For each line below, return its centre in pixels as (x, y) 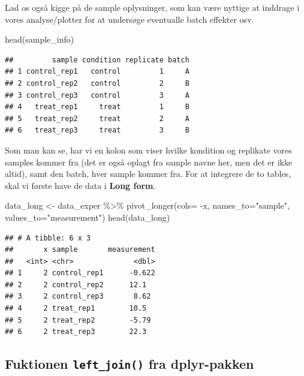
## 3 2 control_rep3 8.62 (78, 297)
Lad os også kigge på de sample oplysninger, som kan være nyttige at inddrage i (152, 7)
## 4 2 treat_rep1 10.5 (76, 309)
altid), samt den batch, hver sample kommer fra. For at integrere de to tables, (148, 174)
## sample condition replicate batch (97, 60)
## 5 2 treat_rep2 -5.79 (78, 320)
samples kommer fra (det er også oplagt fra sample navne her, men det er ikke (149, 162)
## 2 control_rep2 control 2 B (97, 83)
